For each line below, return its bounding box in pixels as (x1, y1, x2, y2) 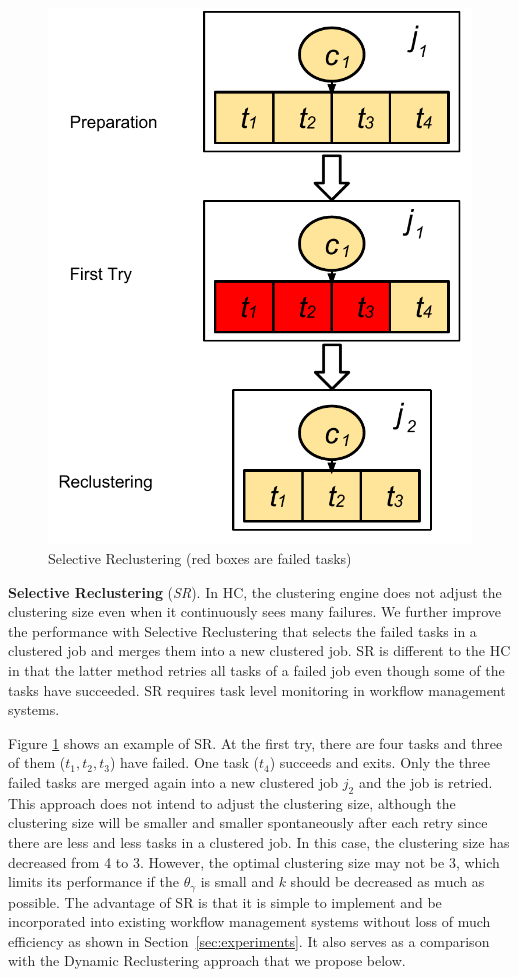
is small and (200, 871, 274, 892)
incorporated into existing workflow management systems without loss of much (8, 911, 491, 932)
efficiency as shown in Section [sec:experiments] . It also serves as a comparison (8, 930, 490, 951)
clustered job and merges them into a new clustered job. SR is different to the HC (8, 640, 511, 661)
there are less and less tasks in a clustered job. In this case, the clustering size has (8, 831, 510, 852)
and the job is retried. (358, 771, 493, 792)
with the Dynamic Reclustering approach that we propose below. (8, 950, 406, 971)
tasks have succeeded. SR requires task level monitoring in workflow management (8, 679, 506, 700)
